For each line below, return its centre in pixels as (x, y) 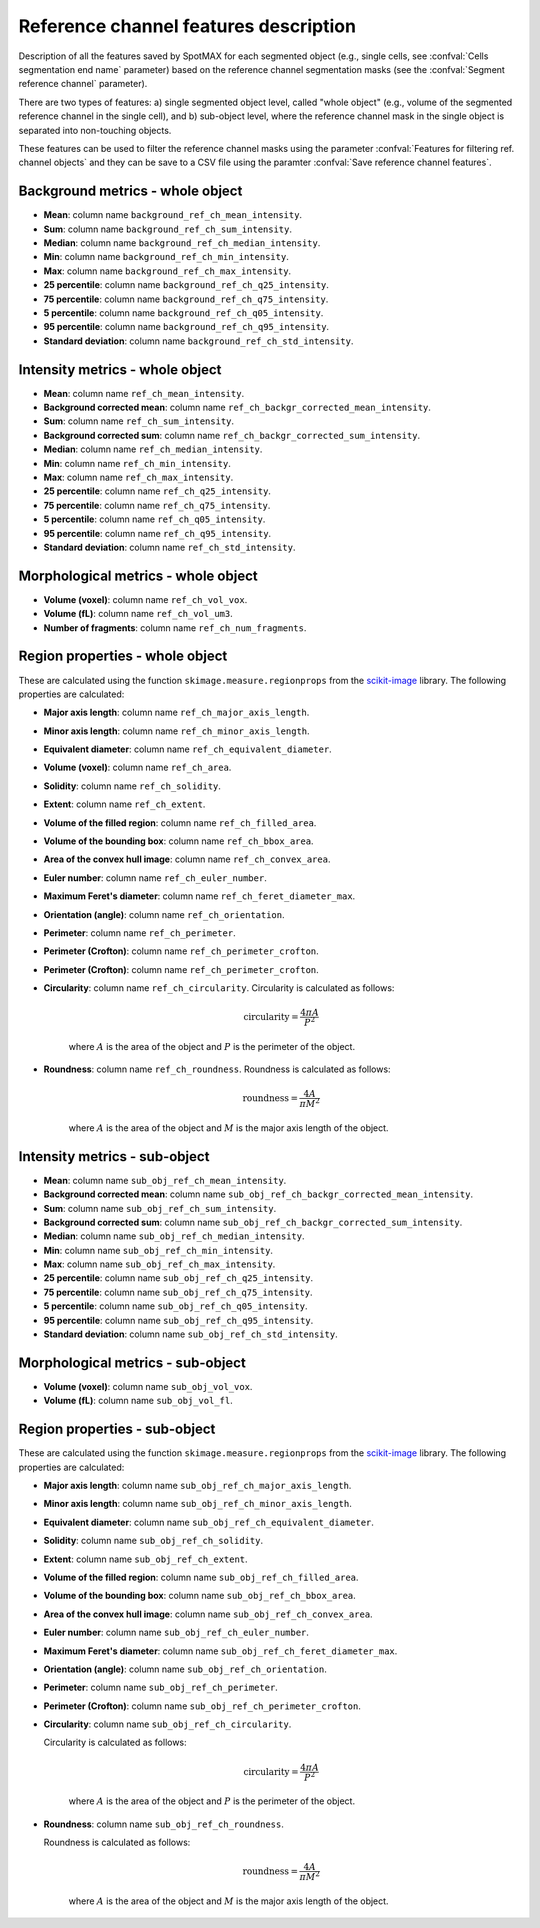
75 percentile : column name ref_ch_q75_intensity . (157, 505)
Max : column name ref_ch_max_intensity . (138, 477)
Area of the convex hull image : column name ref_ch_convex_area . (187, 859)
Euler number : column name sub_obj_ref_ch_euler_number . (176, 1632)
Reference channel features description (187, 26)
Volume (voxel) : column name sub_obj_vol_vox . (148, 1386)
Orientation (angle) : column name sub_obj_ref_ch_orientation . (185, 1669)
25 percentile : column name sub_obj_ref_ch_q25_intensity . (178, 1278)
